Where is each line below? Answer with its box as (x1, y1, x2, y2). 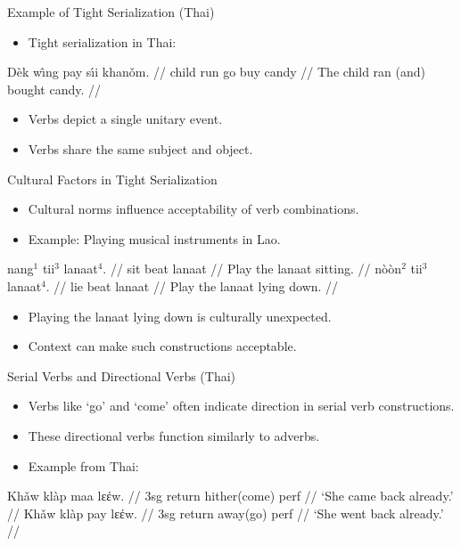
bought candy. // (7, 79, 102, 98)
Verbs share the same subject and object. (28, 139, 253, 158)
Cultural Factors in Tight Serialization (7, 169, 218, 188)
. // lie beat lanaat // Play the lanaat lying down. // (45, 276, 339, 295)
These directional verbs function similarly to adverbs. (28, 426, 320, 444)
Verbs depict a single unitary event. (28, 110, 223, 128)
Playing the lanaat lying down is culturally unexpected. (28, 306, 332, 325)
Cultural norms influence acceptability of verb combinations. (28, 200, 359, 218)
